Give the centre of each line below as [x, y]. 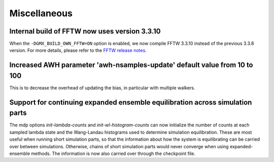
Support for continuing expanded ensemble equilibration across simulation [131, 102]
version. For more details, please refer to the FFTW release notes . [78, 50]
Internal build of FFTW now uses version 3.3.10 [85, 31]
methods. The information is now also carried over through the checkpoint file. [113, 154]
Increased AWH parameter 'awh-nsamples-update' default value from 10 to [131, 65]
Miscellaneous [41, 13]
